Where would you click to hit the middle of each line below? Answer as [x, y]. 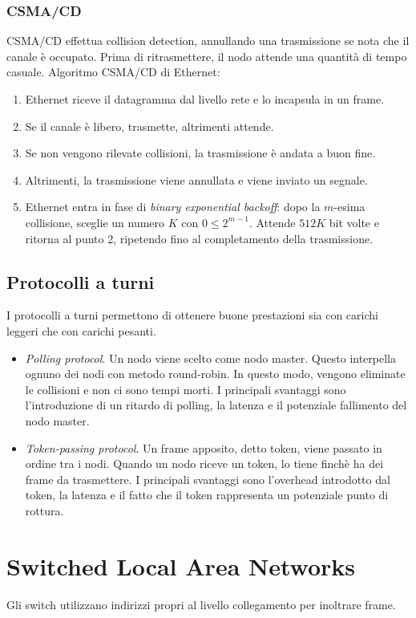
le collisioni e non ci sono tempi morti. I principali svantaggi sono [186, 389]
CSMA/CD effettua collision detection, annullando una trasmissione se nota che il [208, 41]
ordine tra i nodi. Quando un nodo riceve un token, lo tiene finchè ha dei [204, 463]
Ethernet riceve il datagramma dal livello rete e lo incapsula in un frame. [205, 99]
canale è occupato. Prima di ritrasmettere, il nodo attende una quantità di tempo [207, 56]
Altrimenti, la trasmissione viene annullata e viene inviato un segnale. [196, 179]
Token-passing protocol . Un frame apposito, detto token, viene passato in [204, 447]
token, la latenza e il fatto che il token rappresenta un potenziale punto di [207, 495]
